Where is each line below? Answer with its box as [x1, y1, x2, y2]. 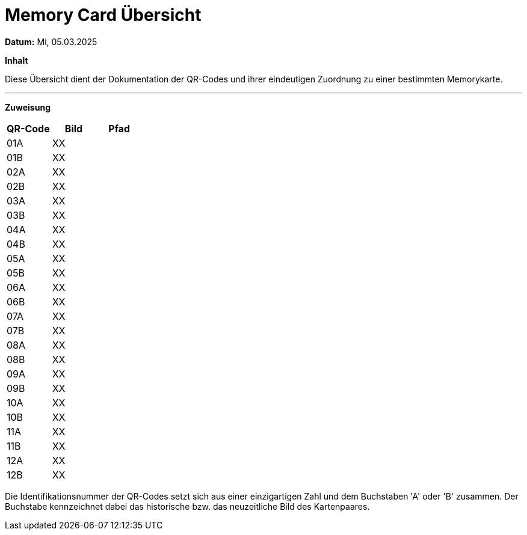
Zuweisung [5, 102, 51, 112]
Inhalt [5, 55, 28, 66]
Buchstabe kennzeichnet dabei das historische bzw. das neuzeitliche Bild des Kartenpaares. [5, 501, 370, 512]
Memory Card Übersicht [5, 5, 202, 25]
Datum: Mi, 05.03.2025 [5, 36, 97, 47]
